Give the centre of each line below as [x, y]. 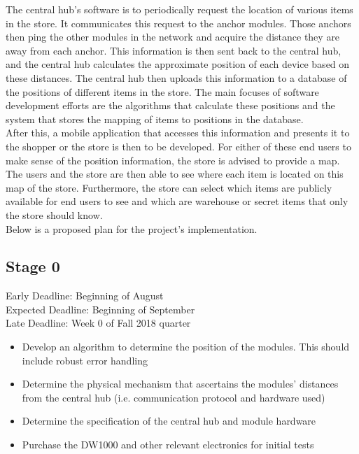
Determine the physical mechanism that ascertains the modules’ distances [180, 384]
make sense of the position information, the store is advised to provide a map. [173, 160]
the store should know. [54, 214]
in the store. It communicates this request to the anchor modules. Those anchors [178, 23]
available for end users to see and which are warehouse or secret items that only [177, 201]
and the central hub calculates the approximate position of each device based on [178, 64]
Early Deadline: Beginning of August [85, 296]
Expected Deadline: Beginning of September [100, 309]
